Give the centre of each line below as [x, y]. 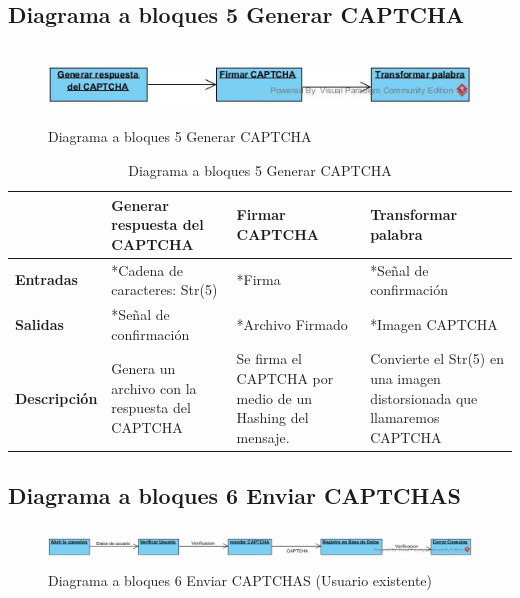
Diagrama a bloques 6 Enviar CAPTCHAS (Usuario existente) [240, 579]
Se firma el [269, 358]
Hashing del [272, 417]
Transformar [414, 214]
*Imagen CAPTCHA [434, 323]
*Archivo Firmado [292, 323]
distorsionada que [424, 397]
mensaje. [263, 436]
